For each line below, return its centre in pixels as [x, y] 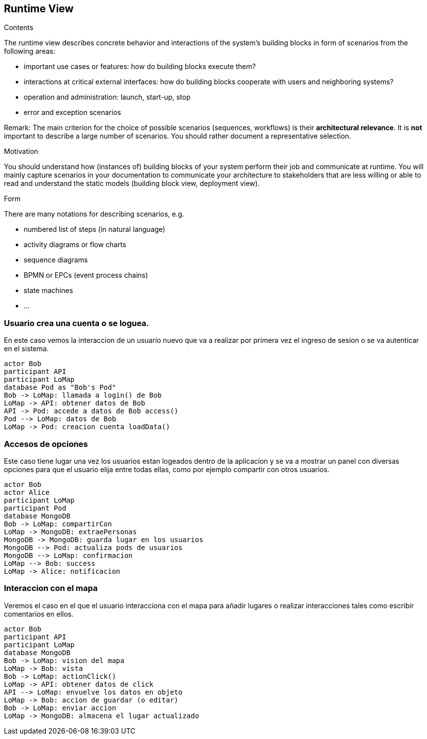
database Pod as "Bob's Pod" [60, 388]
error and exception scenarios [72, 112]
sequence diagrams [56, 260]
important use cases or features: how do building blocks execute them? [140, 67]
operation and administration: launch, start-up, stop [107, 97]
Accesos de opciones [46, 444]
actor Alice [27, 492]
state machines [49, 291]
